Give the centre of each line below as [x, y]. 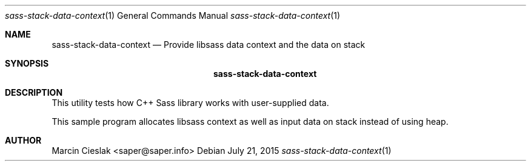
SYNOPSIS [27, 63]
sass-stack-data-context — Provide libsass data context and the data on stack [209, 45]
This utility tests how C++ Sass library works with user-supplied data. [190, 103]
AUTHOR [23, 140]
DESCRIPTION [34, 92]
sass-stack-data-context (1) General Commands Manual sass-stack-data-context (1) [173, 15]
